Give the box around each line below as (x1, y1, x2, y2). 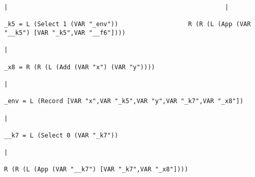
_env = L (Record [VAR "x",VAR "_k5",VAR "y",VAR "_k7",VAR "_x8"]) (4, 97, 244, 105)
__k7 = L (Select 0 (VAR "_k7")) (4, 131, 118, 139)
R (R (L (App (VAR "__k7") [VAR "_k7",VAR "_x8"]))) (4, 166, 188, 173)
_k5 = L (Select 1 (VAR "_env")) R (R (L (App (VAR (4, 21, 251, 28)
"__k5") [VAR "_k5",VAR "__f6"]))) (4, 29, 126, 36)
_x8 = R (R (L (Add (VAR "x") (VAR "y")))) (4, 63, 155, 71)
